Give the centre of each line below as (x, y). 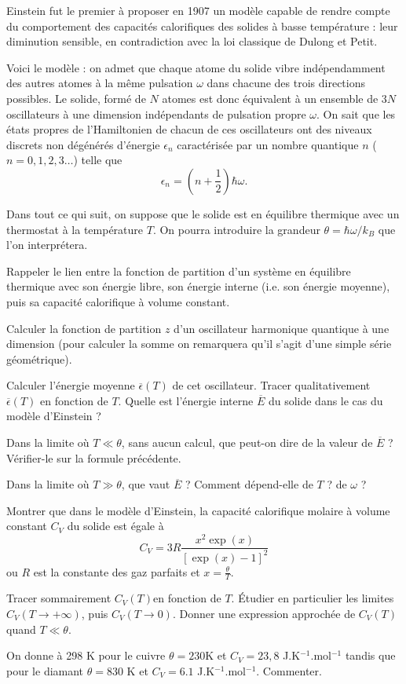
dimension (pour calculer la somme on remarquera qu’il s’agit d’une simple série (199, 344)
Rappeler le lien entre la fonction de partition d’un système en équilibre (179, 271)
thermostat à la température (75, 229)
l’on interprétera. (47, 245)
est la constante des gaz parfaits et (117, 571)
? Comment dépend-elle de (249, 484)
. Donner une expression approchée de (264, 613)
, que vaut (146, 484)
